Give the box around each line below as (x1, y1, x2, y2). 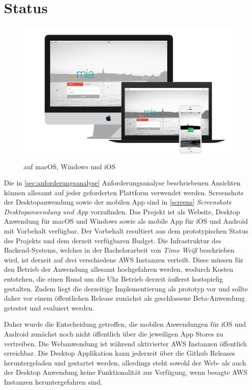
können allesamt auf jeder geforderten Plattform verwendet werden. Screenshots (4, 187, 244, 197)
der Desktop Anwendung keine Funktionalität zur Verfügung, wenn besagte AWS (4, 367, 248, 377)
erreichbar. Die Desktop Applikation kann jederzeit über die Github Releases (4, 348, 235, 358)
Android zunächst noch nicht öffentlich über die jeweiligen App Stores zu (4, 329, 224, 339)
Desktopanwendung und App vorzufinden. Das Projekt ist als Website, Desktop (4, 206, 240, 216)
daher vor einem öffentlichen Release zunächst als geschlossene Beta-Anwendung (4, 293, 245, 303)
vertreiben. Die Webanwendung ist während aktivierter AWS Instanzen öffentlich (4, 338, 247, 348)
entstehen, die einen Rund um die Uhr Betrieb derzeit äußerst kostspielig (4, 274, 223, 284)
